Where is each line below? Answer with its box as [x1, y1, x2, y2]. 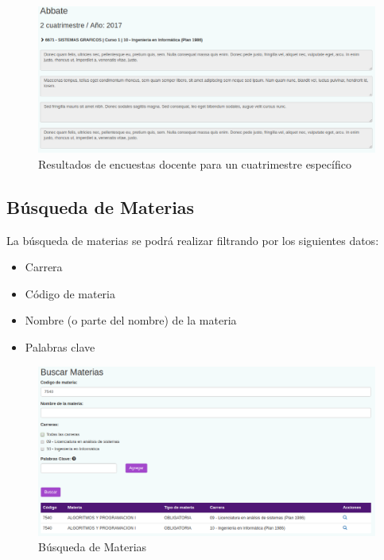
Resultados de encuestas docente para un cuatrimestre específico [38, 155, 351, 172]
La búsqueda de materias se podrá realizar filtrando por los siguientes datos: [6, 231, 379, 248]
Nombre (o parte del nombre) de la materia [25, 312, 237, 329]
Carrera [25, 259, 63, 275]
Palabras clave [25, 339, 95, 356]
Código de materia [25, 285, 116, 301]
